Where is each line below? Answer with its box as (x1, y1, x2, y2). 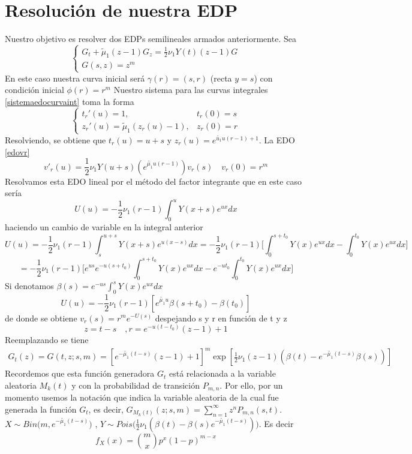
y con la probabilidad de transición (71, 378, 200, 391)
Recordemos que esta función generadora (5, 367, 155, 380)
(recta (210, 71, 232, 84)
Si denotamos (5, 279, 54, 292)
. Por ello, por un (219, 378, 283, 391)
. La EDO (258, 133, 295, 146)
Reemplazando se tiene (5, 333, 89, 346)
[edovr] (5, 145, 30, 158)
